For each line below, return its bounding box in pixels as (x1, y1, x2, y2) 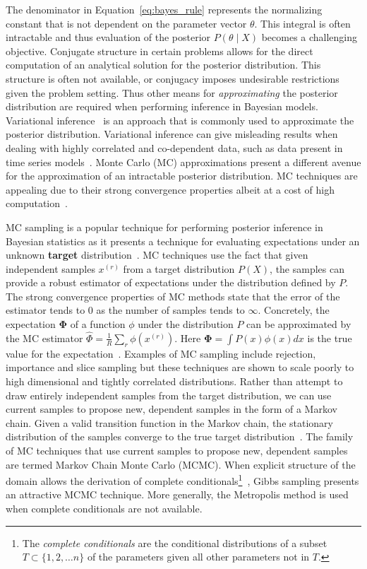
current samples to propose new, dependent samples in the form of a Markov (6, 401, 337, 416)
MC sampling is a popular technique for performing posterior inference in (6, 219, 323, 234)
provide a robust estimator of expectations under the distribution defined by (6, 275, 336, 290)
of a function (70, 317, 126, 332)
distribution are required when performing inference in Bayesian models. (6, 99, 318, 114)
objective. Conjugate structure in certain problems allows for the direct (6, 43, 313, 58)
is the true (307, 330, 352, 345)
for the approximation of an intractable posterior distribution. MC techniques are (6, 168, 358, 183)
